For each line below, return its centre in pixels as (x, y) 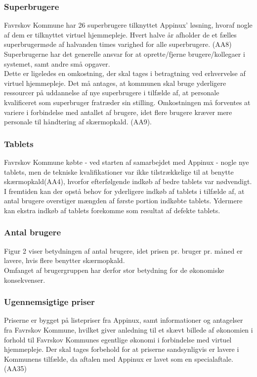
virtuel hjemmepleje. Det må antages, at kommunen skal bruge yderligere (115, 83)
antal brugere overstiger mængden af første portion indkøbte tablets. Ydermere (123, 201)
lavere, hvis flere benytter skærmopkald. (64, 260)
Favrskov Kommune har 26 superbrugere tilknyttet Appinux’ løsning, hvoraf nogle (128, 25)
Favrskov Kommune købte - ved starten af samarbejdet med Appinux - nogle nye (127, 162)
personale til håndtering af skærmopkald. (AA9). (78, 122)
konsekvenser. (25, 280)
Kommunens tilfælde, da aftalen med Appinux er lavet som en (98, 358)
